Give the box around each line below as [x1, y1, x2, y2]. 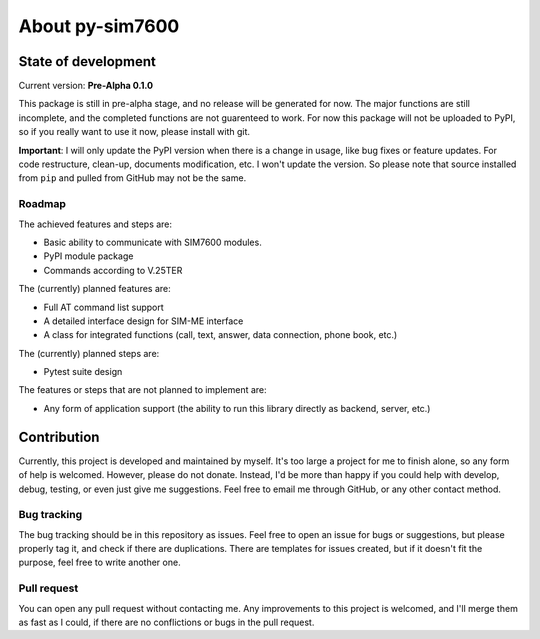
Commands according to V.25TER [43, 264, 183, 276]
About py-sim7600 [18, 15, 180, 37]
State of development [18, 53, 157, 70]
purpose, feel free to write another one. [18, 556, 181, 569]
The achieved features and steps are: [18, 218, 173, 230]
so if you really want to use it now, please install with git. [18, 126, 250, 138]
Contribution [18, 428, 100, 445]
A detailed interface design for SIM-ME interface [43, 315, 244, 327]
